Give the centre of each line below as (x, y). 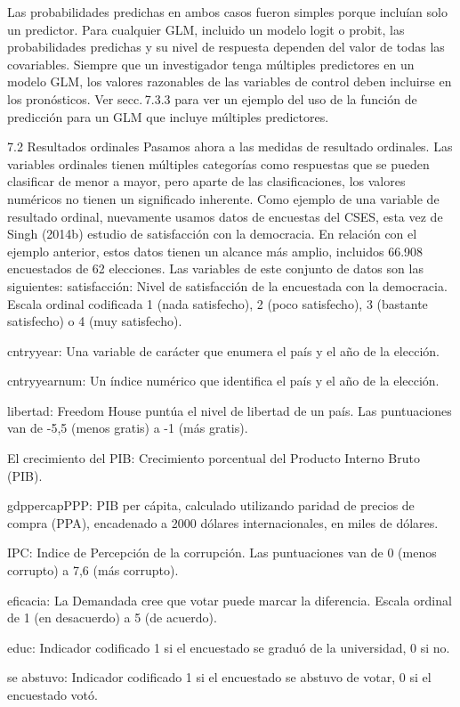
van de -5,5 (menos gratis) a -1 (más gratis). (128, 428)
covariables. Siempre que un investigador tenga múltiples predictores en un (211, 64)
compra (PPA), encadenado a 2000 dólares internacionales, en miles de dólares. (223, 522)
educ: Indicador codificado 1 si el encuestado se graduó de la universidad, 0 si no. (229, 647)
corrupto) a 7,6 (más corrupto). (93, 570)
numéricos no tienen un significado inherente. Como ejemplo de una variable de (223, 198)
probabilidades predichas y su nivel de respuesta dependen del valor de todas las (226, 47)
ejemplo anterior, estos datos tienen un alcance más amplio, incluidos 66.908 (215, 251)
